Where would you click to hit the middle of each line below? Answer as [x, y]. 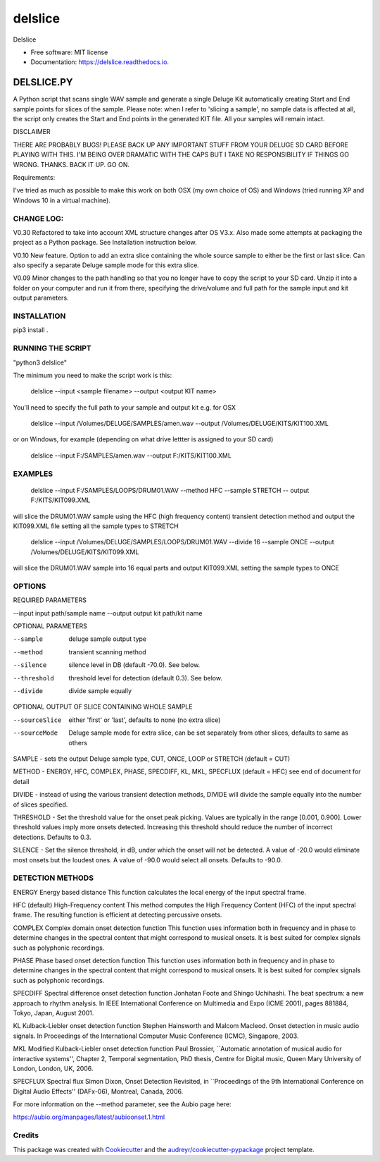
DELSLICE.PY [43, 82]
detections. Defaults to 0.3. [52, 837]
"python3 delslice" [40, 362]
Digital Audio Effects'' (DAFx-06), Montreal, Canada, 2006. [98, 1091]
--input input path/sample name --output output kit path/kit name [108, 613]
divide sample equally [100, 691]
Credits [26, 1135]
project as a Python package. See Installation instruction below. [105, 243]
